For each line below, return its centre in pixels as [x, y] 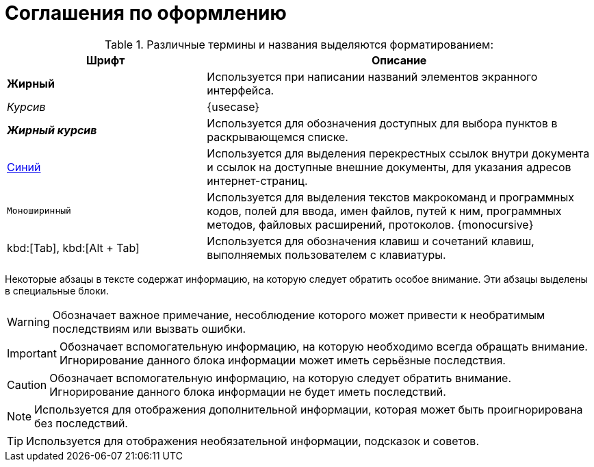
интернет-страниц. [257, 180]
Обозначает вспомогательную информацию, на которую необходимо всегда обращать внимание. [323, 346]
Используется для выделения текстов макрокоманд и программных [391, 197]
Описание [399, 60]
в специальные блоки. [57, 290]
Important [32, 353]
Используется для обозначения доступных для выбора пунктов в [382, 123]
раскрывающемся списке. [277, 137]
